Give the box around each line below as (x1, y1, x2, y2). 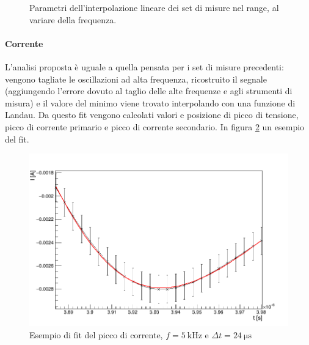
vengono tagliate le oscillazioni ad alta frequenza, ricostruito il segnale (5, 72, 267, 85)
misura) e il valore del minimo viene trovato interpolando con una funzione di (5, 96, 296, 109)
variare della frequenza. (29, 13, 117, 26)
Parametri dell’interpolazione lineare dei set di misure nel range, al (29, 1, 279, 13)
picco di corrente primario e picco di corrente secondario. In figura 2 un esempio (5, 120, 305, 133)
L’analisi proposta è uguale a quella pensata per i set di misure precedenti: (5, 60, 284, 73)
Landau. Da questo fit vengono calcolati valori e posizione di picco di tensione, (5, 108, 299, 121)
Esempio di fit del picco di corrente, (29, 328, 163, 341)
